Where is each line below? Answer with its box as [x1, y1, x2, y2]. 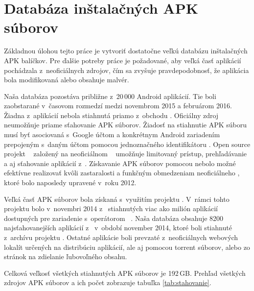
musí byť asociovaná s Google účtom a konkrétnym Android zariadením [4, 129, 220, 140]
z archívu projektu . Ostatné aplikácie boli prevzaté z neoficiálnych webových [4, 232, 238, 242]
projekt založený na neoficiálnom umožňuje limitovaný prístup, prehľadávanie [4, 148, 247, 159]
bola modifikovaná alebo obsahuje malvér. [4, 74, 129, 85]
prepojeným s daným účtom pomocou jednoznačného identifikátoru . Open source [4, 139, 251, 149]
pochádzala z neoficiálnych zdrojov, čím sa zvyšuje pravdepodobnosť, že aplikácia [4, 65, 249, 75]
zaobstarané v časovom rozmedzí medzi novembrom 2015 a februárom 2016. [4, 100, 232, 111]
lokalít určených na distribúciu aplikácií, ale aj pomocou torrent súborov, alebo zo [4, 242, 250, 252]
